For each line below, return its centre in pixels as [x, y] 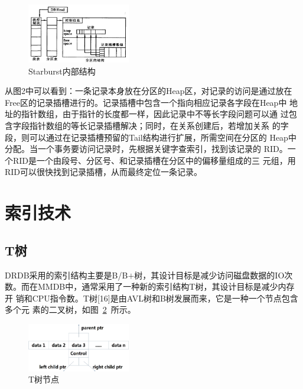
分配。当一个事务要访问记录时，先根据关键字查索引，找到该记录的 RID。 [146, 149]
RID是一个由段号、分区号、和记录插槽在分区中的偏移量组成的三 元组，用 [154, 160]
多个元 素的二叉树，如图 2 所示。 [70, 309]
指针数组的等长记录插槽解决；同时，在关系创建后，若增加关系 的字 [159, 126]
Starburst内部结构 [62, 71]
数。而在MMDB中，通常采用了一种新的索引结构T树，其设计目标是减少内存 [150, 286]
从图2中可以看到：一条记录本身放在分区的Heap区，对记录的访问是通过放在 [149, 91]
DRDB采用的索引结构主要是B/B [66, 275]
